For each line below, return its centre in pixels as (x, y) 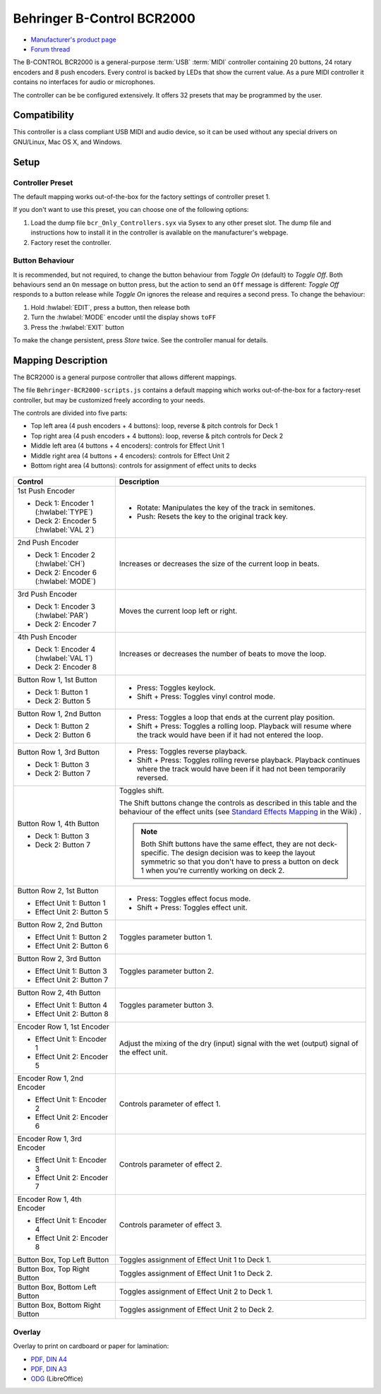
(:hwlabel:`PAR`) (61, 616)
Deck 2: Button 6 (63, 735)
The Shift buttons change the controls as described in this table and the (238, 803)
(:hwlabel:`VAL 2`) (65, 530)
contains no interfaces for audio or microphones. (84, 82)
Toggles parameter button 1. (166, 937)
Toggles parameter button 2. (167, 971)
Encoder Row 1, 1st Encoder (63, 1027)
